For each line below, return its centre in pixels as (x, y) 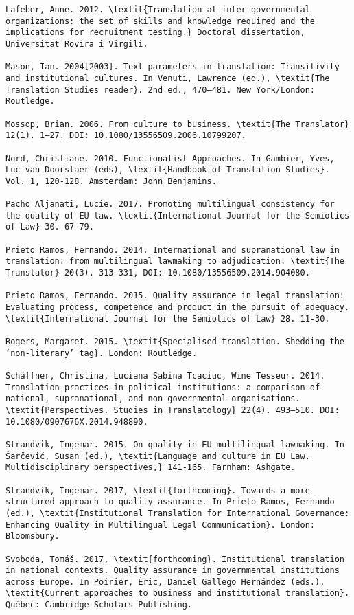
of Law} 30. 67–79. (50, 227)
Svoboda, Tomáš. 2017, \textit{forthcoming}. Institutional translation (175, 559)
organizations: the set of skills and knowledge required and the (161, 21)
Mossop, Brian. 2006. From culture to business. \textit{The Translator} (178, 124)
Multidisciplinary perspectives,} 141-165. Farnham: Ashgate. (151, 468)
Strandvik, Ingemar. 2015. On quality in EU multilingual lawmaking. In (175, 444)
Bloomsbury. (33, 536)
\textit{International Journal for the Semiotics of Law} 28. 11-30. (168, 318)
